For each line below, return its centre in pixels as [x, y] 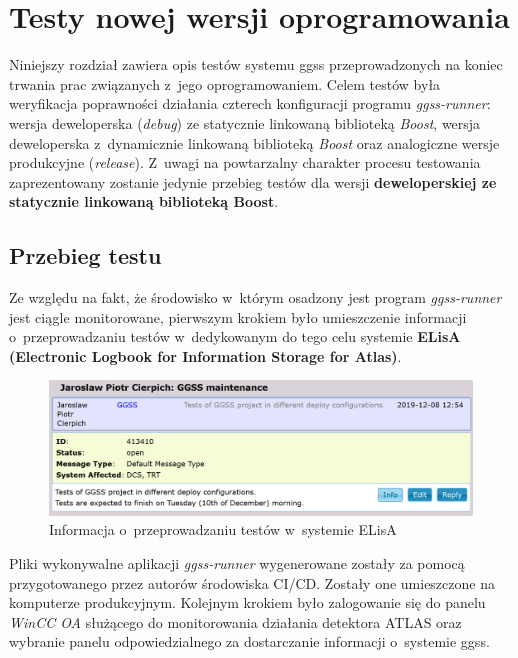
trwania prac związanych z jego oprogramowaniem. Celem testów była [225, 83]
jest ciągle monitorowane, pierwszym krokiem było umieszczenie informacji [238, 316]
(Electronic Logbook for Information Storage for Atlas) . [205, 355]
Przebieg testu [85, 255]
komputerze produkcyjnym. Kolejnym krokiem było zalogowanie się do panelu [247, 602]
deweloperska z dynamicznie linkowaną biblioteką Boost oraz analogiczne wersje [254, 142]
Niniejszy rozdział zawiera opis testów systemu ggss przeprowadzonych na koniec [256, 64]
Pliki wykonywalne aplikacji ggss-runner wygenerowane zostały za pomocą [237, 563]
